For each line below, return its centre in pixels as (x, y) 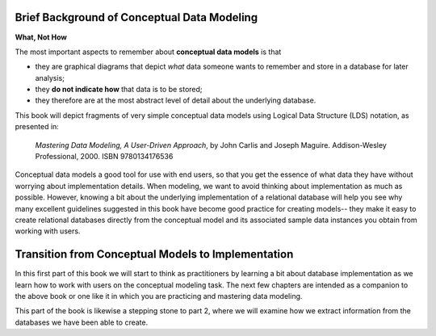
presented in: (37, 127)
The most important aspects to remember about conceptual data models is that (148, 52)
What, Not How (41, 37)
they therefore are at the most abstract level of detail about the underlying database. (176, 100)
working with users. (48, 231)
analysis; (50, 78)
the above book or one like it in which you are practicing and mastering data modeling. (159, 296)
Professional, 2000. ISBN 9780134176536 (104, 157)
